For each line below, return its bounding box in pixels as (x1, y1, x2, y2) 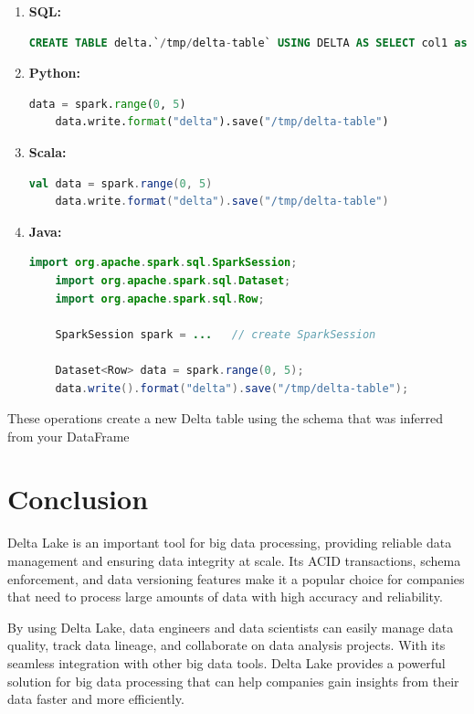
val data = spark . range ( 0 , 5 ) (28, 176, 213, 190)
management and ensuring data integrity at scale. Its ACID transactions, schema (7, 551, 461, 570)
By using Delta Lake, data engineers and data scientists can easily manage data (7, 617, 454, 636)
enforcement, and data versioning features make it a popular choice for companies (7, 569, 465, 588)
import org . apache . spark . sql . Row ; (55, 292, 265, 305)
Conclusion (7, 480, 149, 517)
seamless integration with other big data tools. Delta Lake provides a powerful (7, 653, 446, 672)
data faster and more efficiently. (7, 689, 184, 709)
